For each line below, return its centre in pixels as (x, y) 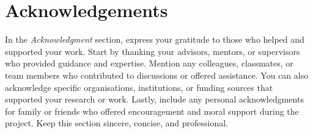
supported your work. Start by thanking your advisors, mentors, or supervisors (153, 51)
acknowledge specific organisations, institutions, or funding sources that (139, 87)
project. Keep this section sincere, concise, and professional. (116, 123)
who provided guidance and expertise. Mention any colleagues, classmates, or (149, 63)
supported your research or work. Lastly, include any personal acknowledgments (154, 99)
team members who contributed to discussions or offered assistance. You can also (157, 75)
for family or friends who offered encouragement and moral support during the (152, 111)
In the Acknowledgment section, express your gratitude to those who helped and (155, 39)
